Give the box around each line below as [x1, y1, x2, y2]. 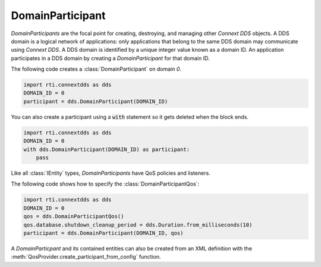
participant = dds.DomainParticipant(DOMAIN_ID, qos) [23, 230, 184, 236]
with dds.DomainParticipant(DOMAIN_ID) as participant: [23, 146, 190, 153]
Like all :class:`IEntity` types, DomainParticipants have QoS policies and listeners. [11, 169, 210, 177]
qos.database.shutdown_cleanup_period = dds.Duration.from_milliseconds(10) [23, 221, 253, 228]
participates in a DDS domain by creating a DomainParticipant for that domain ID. [11, 54, 210, 62]
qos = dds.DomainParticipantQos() [23, 213, 124, 220]
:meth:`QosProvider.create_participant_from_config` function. [11, 253, 161, 260]
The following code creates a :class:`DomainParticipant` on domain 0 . [11, 65, 181, 73]
